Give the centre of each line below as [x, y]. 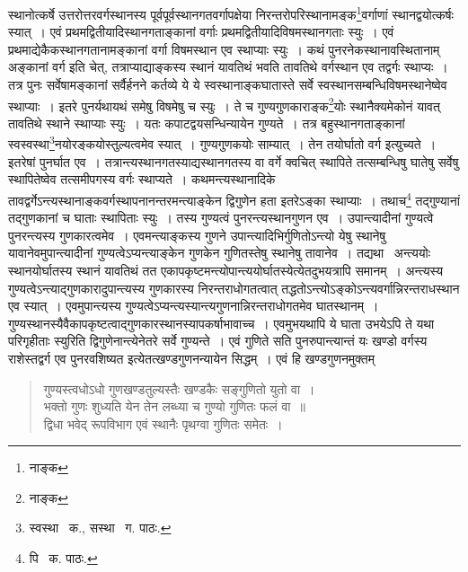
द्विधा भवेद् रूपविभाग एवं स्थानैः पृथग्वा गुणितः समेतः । [163, 423]
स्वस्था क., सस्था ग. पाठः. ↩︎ [100, 528]
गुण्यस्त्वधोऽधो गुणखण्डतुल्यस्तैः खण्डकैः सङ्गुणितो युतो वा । [179, 388]
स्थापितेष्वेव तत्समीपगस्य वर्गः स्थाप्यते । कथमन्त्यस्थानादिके [142, 179]
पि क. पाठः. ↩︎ [63, 558]
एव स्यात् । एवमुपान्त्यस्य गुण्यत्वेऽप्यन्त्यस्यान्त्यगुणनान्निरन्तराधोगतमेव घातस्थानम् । [194, 306]
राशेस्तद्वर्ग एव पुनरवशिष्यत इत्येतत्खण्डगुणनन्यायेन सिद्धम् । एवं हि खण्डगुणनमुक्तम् [192, 358]
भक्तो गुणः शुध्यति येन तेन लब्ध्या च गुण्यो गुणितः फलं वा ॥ [174, 406]
